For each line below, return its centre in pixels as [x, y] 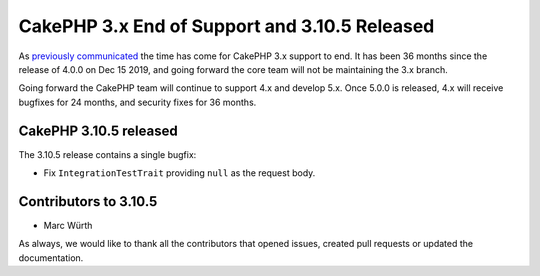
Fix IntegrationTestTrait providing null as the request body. [179, 173]
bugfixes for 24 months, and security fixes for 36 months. [137, 102]
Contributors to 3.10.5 [88, 201]
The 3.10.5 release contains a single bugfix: [107, 154]
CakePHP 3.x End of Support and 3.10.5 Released [226, 26]
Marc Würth [68, 225]
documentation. [51, 257]
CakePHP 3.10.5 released [98, 130]
